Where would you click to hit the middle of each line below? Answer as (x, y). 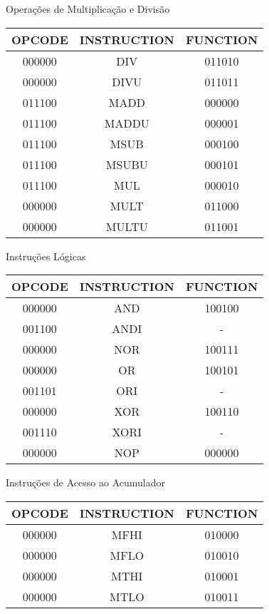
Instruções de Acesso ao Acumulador (85, 482)
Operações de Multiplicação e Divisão (88, 9)
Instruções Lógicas (46, 256)
